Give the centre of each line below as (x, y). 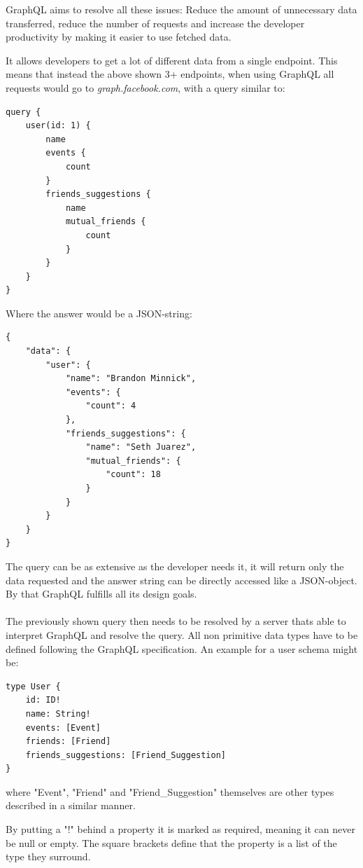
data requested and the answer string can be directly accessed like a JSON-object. (181, 580)
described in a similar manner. (71, 805)
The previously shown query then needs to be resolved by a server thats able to (176, 621)
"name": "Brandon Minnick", (131, 379)
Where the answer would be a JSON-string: (99, 313)
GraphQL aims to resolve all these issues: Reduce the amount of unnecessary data (181, 9)
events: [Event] (63, 728)
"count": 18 (133, 475)
